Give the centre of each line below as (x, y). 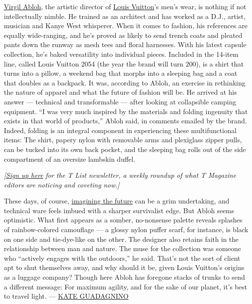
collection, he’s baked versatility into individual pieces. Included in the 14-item (121, 54)
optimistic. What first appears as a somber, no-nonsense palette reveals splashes (123, 220)
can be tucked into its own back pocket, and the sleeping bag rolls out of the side (125, 149)
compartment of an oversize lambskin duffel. (70, 159)
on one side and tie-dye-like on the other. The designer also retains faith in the (121, 239)
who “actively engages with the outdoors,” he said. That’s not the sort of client (122, 258)
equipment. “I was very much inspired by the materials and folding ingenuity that (126, 111)
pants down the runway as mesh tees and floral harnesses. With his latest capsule (125, 44)
